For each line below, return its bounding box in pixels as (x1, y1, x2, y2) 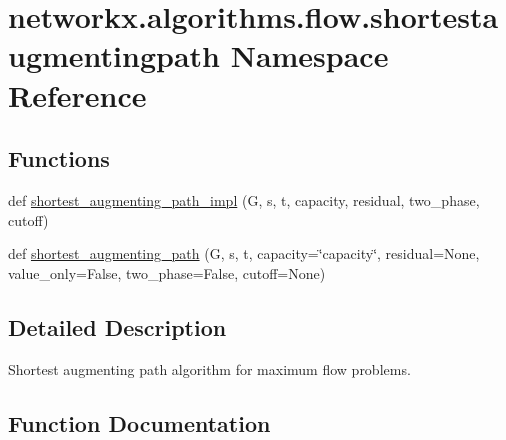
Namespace (230, 35, 389, 76)
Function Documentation (8, 407, 271, 438)
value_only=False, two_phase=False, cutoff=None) (8, 262, 326, 283)
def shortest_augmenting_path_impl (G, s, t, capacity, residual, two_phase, (8, 189, 480, 210)
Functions (8, 143, 110, 174)
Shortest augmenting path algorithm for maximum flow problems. (8, 358, 411, 379)
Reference (8, 74, 147, 115)
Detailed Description (8, 311, 227, 342)
